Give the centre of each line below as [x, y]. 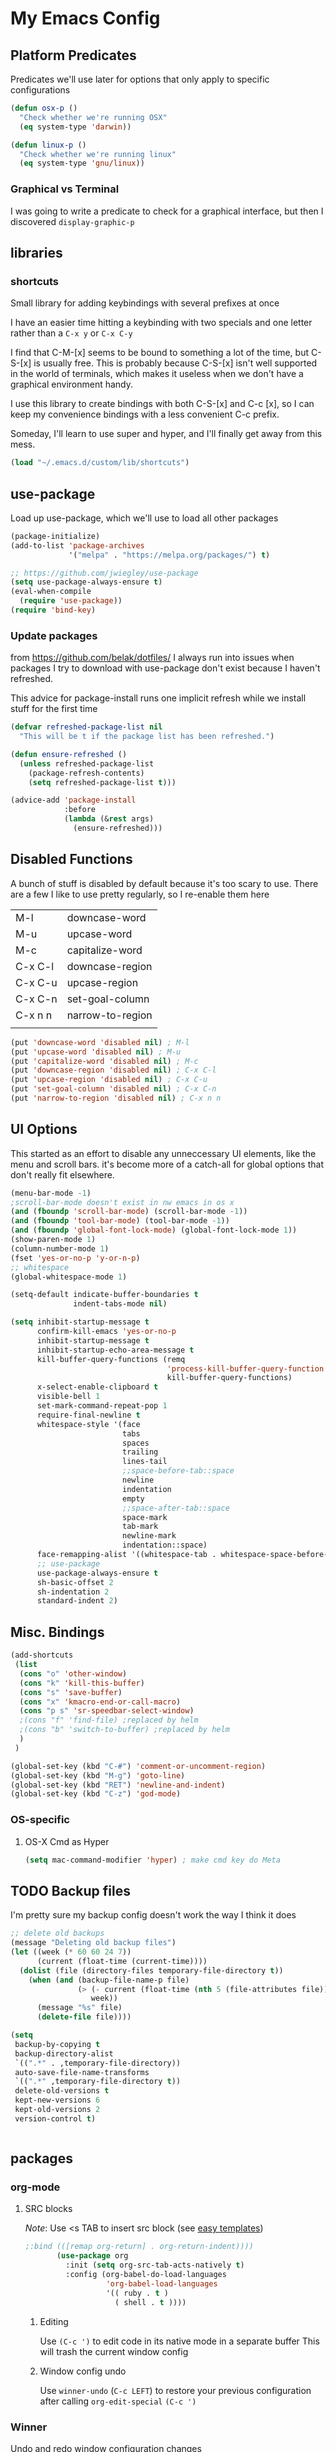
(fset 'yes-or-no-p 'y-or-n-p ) [75, 1258]
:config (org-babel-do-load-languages [146, 2275]
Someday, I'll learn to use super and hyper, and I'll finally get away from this [166, 434]
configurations [40, 90]
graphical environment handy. [72, 384]
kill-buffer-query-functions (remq [111, 1359]
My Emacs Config [85, 18]
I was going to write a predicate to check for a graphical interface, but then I [167, 211]
